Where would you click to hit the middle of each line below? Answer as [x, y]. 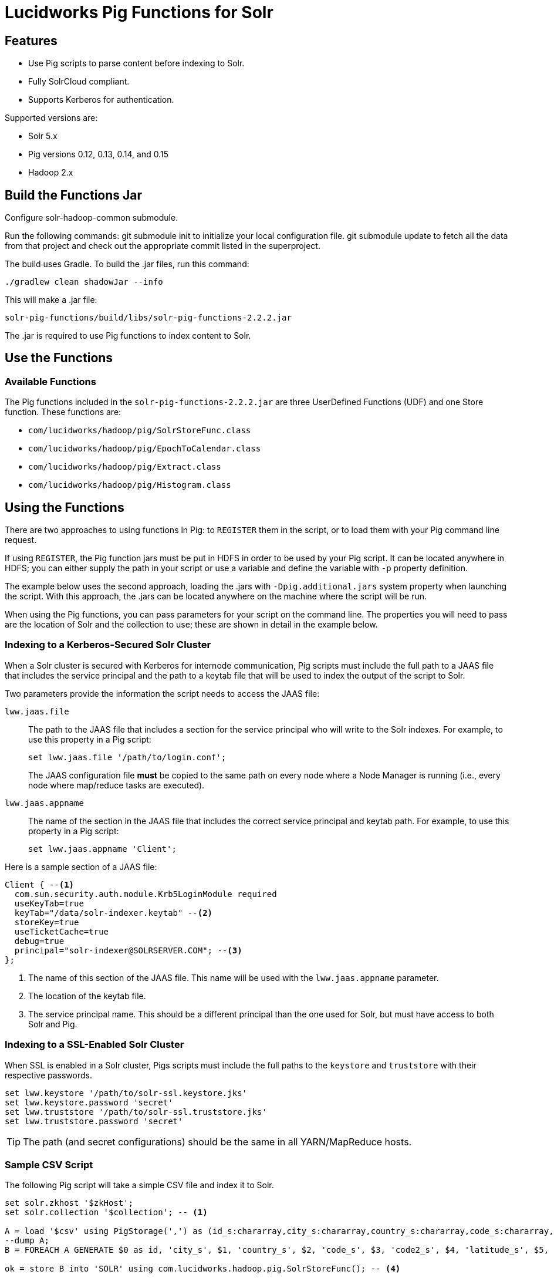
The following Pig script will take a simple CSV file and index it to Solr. [139, 1185]
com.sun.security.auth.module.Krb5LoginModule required [146, 894]
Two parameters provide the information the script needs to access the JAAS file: [162, 693]
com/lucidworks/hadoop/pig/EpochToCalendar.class [145, 449]
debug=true [39, 941]
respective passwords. [48, 1075]
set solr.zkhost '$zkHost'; [69, 1203]
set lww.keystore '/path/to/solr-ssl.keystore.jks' [126, 1093]
